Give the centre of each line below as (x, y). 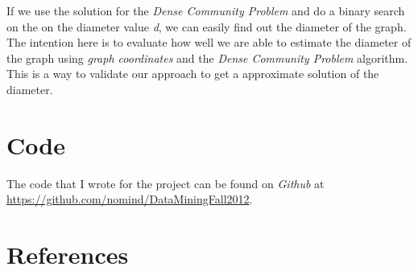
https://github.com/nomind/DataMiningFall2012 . (130, 199)
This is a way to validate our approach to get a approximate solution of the (193, 74)
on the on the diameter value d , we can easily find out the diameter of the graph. (207, 26)
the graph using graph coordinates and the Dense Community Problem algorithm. (207, 57)
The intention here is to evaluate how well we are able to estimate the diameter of (209, 42)
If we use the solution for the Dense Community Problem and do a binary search (206, 10)
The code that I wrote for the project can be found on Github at (166, 183)
